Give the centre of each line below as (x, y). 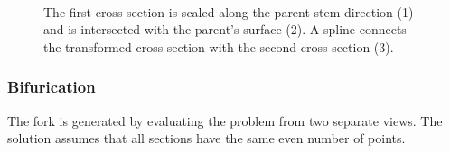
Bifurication (52, 87)
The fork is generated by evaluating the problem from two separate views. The (225, 120)
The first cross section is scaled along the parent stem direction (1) (229, 11)
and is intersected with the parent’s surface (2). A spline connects (225, 29)
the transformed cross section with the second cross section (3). (219, 46)
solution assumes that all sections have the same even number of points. (206, 138)
